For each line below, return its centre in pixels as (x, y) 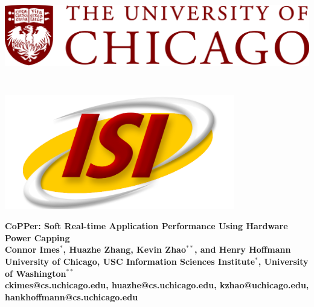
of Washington (36, 273)
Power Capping (37, 237)
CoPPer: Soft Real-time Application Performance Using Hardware (146, 226)
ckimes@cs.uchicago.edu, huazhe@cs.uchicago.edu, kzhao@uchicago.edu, (157, 285)
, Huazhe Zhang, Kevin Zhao (124, 249)
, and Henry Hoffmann (242, 249)
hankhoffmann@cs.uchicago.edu (72, 296)
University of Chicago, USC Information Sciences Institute (130, 261)
